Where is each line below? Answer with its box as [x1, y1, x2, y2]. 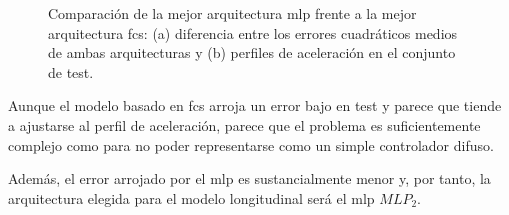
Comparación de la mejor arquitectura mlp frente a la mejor [48, 3, 417, 23]
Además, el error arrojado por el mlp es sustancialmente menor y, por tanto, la [8, 168, 491, 189]
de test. [48, 61, 94, 82]
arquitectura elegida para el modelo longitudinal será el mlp [8, 187, 375, 208]
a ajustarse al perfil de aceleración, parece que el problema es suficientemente [8, 114, 481, 135]
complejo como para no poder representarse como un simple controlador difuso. [8, 134, 494, 155]
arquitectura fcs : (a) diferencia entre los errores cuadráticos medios [48, 22, 458, 43]
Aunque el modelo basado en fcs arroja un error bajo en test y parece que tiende [8, 95, 502, 116]
